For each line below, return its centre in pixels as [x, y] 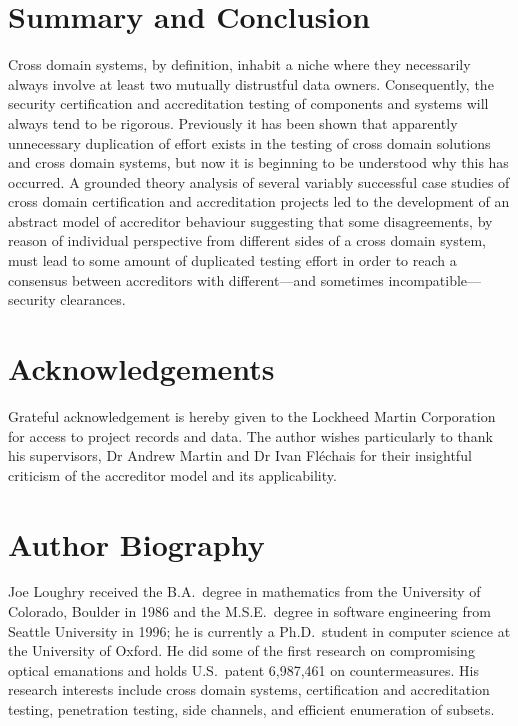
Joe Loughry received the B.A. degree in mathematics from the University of [244, 591]
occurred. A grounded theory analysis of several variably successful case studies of [259, 181]
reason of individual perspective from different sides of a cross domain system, [247, 240]
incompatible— [435, 279]
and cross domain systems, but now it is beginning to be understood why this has [258, 162]
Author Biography [136, 543]
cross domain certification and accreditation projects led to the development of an [259, 201]
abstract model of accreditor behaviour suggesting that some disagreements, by [250, 220]
